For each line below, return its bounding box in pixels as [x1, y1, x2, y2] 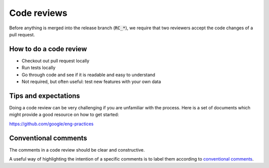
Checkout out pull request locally [21, 58, 90, 64]
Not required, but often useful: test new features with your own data [21, 79, 161, 84]
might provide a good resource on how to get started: [9, 112, 119, 118]
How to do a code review [9, 45, 87, 53]
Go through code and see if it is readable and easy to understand [21, 72, 155, 78]
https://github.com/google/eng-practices [9, 121, 94, 127]
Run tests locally [21, 65, 56, 71]
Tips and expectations [9, 91, 80, 100]
